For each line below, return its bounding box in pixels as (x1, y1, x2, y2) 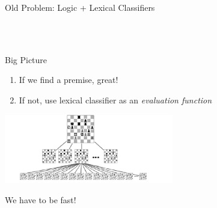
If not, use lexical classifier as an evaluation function (19, 93, 212, 106)
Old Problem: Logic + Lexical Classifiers (5, 1, 155, 13)
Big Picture (5, 53, 47, 66)
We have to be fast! (5, 193, 76, 206)
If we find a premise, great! (19, 73, 118, 86)
